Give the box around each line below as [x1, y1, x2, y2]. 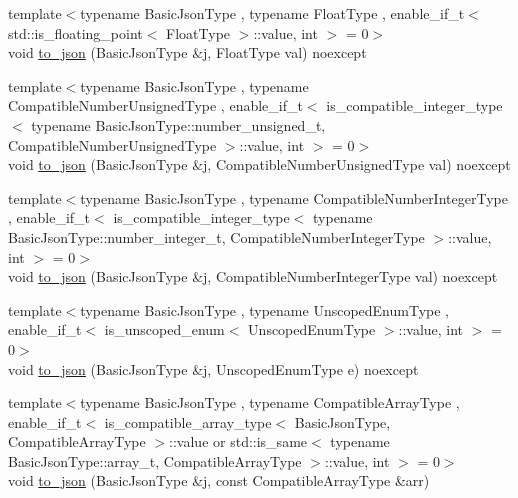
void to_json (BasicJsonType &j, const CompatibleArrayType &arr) [8, 470, 430, 491]
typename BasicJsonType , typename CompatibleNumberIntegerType [80, 187, 508, 208]
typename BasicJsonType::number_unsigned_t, [31, 114, 326, 135]
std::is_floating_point [8, 22, 143, 43]
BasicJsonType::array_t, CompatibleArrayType [8, 450, 302, 471]
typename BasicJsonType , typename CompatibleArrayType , [80, 392, 460, 413]
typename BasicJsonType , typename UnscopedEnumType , [80, 299, 450, 320]
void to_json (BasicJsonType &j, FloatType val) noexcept [8, 42, 367, 63]
